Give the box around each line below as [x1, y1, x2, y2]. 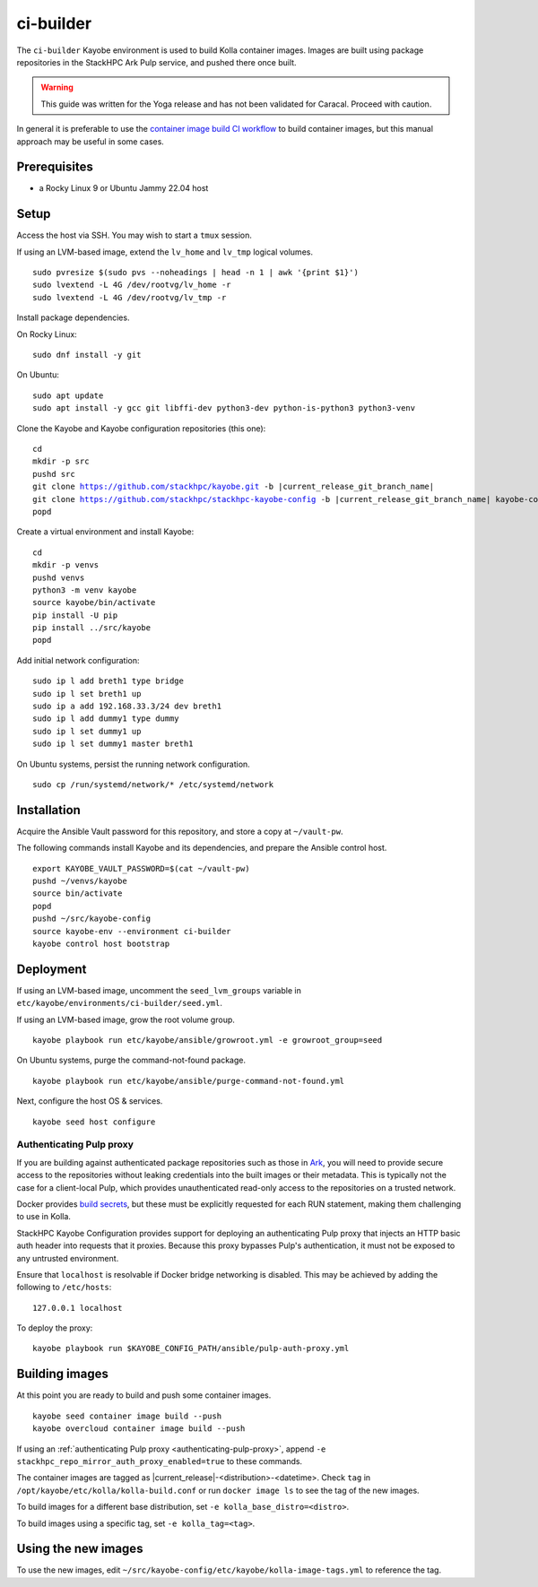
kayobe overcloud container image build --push [32, 1424, 246, 1434]
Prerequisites [16, 160, 93, 175]
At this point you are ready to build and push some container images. [16, 1390, 272, 1401]
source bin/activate [32, 889, 123, 898]
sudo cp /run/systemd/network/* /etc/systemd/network [32, 779, 273, 789]
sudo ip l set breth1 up [32, 689, 142, 698]
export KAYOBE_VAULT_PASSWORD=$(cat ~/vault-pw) [32, 863, 250, 873]
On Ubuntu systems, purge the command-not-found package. [16, 1054, 247, 1066]
